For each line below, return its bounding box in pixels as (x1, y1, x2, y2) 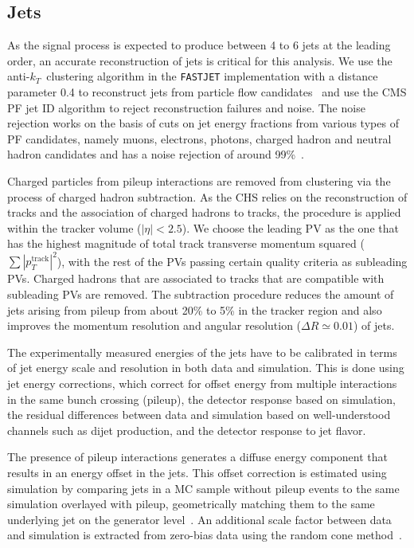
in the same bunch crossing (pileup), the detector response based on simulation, (7, 390, 396, 407)
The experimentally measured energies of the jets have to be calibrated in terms (7, 343, 397, 360)
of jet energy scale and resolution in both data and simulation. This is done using (7, 359, 404, 376)
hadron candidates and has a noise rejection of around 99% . (7, 146, 304, 162)
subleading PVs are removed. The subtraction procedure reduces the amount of (7, 286, 394, 303)
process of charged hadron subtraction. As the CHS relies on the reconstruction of (7, 188, 408, 205)
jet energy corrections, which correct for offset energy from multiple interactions (7, 375, 397, 392)
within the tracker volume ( (7, 219, 142, 236)
